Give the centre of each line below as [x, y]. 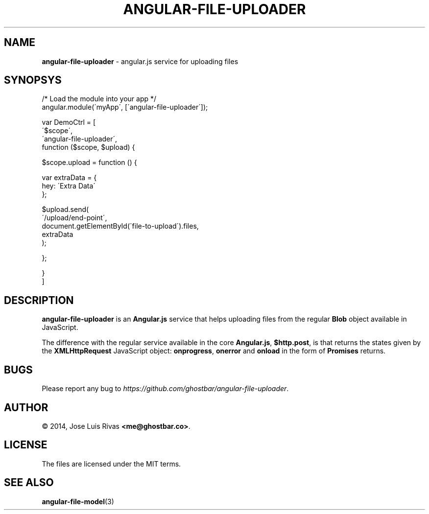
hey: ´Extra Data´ [69, 186]
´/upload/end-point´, [74, 218]
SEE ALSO [29, 483]
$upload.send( [65, 210]
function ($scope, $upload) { [88, 147]
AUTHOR [26, 407]
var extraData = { [69, 178]
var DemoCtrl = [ [69, 122]
